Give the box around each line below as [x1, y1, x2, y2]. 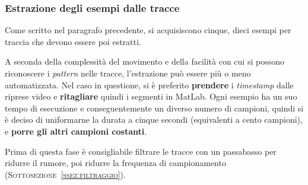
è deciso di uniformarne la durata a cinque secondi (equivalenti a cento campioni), [5, 113, 303, 126]
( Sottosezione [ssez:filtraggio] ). [5, 168, 126, 180]
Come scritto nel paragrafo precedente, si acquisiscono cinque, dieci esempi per [5, 24, 291, 36]
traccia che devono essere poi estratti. [5, 35, 141, 47]
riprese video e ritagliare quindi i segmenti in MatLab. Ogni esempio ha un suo [5, 90, 297, 103]
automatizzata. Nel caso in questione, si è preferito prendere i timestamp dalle [5, 78, 294, 91]
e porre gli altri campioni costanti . [5, 125, 147, 137]
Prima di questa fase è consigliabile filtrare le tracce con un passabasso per [5, 145, 277, 157]
